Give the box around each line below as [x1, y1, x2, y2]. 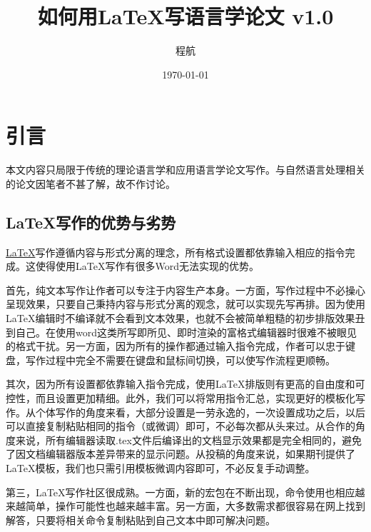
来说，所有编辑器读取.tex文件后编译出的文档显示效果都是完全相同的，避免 [15, 432, 362, 447]
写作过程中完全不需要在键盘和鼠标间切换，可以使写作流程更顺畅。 [25, 352, 335, 367]
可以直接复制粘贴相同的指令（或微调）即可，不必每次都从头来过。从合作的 [6, 418, 355, 433]
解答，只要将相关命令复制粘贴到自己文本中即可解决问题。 [6, 512, 275, 527]
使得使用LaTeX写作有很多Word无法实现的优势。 [35, 259, 259, 273]
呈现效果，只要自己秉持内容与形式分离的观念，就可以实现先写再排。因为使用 [6, 296, 365, 311]
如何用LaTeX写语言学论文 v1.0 [37, 1, 334, 31]
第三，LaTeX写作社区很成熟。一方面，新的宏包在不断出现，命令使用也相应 [6, 484, 355, 499]
